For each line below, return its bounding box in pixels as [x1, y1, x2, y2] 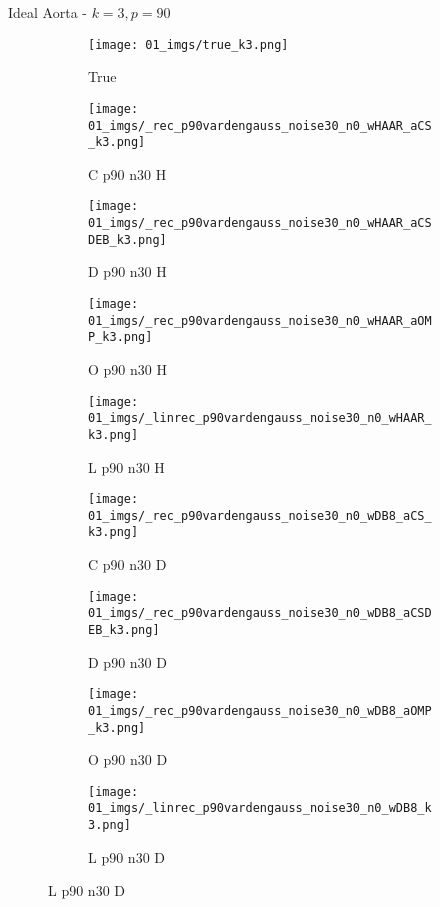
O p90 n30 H [88, 358, 167, 379]
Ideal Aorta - [8, 2, 87, 22]
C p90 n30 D [88, 554, 167, 575]
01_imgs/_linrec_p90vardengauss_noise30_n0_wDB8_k [88, 801, 432, 816]
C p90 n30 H [88, 163, 167, 184]
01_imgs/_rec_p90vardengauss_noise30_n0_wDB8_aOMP [88, 703, 432, 718]
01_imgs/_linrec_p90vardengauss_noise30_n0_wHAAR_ [88, 411, 432, 426]
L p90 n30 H [88, 456, 165, 477]
